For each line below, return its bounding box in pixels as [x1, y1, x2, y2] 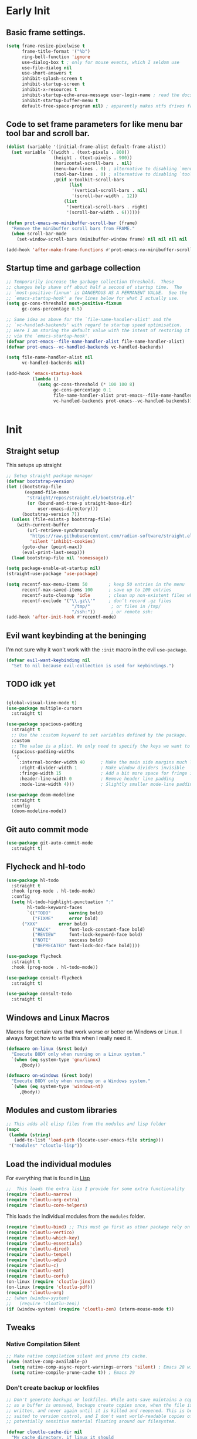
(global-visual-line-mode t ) [6, 700, 77, 705]
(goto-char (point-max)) [21, 544, 83, 550]
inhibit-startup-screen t [21, 81, 85, 87]
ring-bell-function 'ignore [21, 54, 91, 60]
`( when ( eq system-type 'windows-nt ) [11, 1084, 104, 1090]
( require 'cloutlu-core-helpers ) [6, 1202, 88, 1208]
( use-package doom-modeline [6, 792, 75, 798]
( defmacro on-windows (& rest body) [6, 1073, 93, 1079]
